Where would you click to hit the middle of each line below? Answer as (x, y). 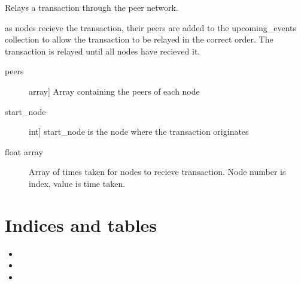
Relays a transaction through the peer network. (92, 7)
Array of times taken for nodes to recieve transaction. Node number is (157, 172)
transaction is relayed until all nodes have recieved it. (103, 51)
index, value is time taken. (77, 183)
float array (24, 151)
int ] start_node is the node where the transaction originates (139, 132)
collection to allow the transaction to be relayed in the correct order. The (139, 39)
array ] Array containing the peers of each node (114, 91)
